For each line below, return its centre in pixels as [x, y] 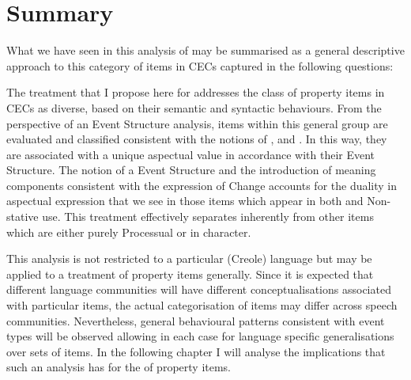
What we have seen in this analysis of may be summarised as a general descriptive [205, 50]
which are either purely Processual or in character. [129, 232]
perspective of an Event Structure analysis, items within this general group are [197, 123]
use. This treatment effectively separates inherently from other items [208, 217]
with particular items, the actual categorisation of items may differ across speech [202, 305]
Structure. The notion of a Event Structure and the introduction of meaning [191, 170]
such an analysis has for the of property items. [119, 367]
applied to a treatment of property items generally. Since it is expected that [190, 274]
